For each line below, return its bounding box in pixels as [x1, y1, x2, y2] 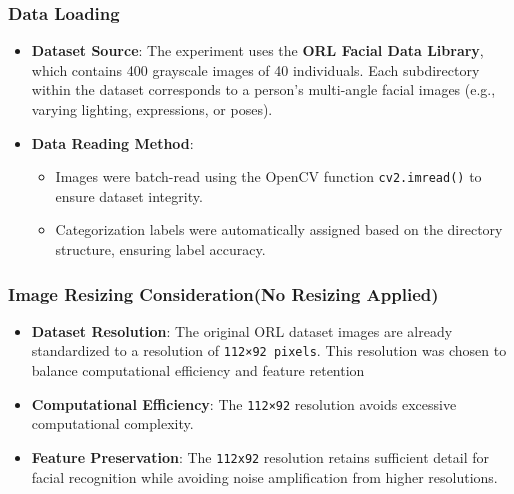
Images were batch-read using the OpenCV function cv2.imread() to [55, 166, 482, 187]
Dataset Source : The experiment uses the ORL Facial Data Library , [31, 40, 484, 61]
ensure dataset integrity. [55, 185, 203, 206]
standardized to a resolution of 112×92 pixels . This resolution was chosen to [31, 340, 507, 361]
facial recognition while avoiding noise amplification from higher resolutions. [31, 466, 498, 487]
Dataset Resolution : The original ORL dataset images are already [31, 320, 453, 341]
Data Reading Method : [31, 132, 194, 153]
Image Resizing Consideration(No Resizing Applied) [8, 281, 439, 306]
